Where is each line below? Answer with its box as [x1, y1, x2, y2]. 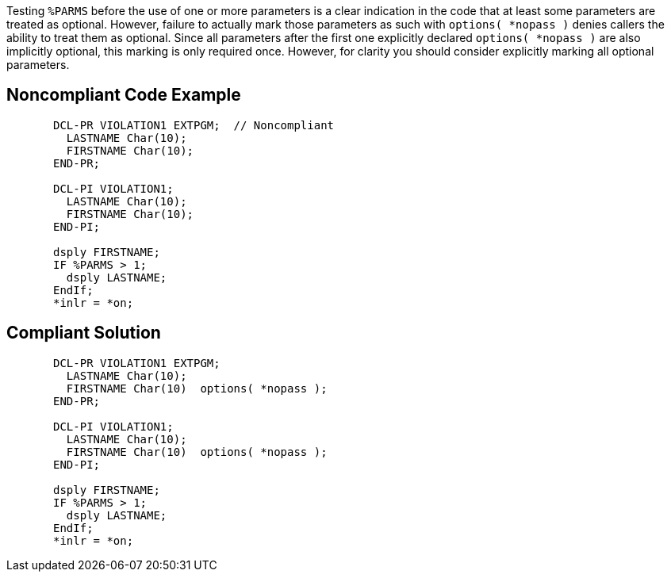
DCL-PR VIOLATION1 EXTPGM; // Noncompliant [53, 118, 335, 132]
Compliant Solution [6, 323, 161, 343]
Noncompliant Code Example [6, 85, 241, 105]
